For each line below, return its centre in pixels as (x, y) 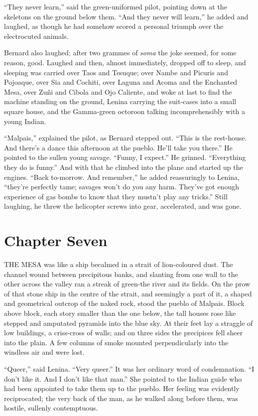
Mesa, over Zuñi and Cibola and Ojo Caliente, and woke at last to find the (118, 91)
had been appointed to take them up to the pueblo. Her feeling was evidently (122, 388)
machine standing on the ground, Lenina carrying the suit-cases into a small (120, 101)
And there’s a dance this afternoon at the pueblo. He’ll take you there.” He (118, 147)
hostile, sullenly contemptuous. (51, 408)
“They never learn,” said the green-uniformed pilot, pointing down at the (116, 6)
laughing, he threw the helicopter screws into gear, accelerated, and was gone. (123, 206)
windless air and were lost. (44, 352)
